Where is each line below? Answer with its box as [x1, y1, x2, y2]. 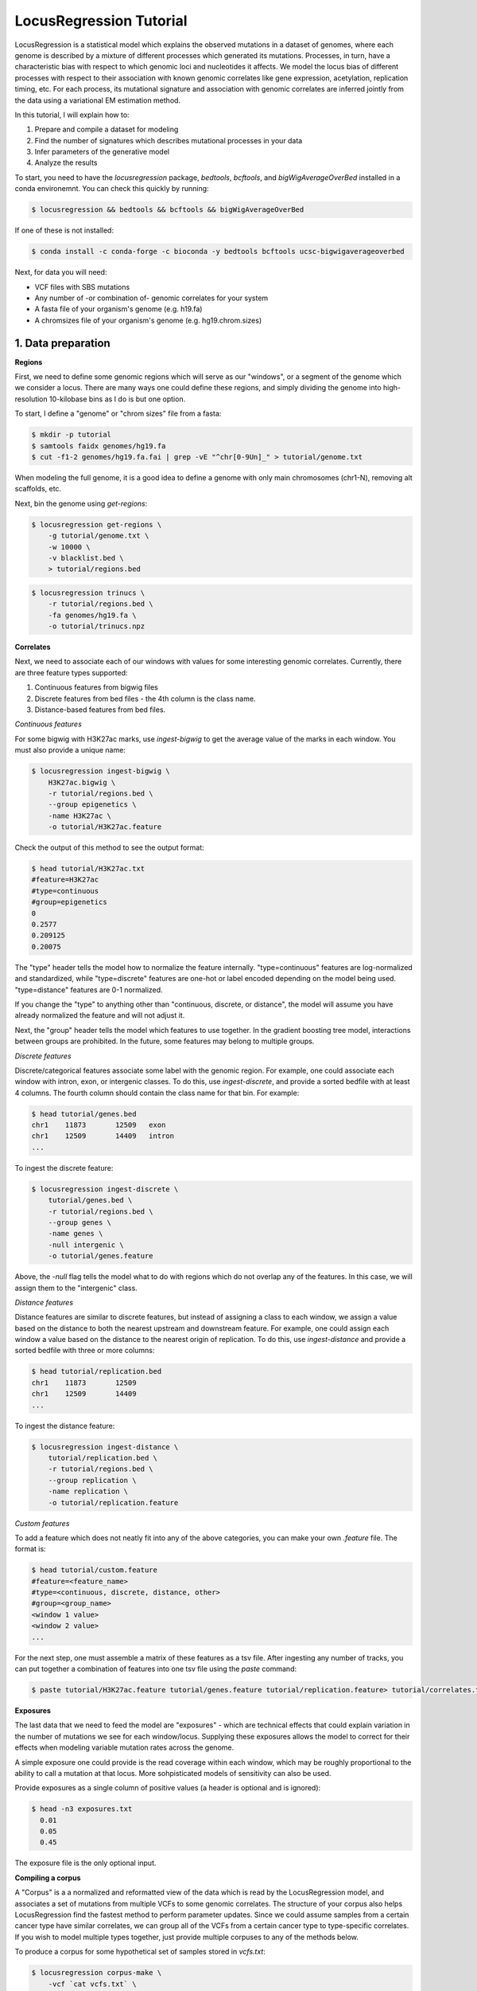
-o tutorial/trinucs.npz [48, 622, 145, 631]
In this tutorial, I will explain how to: [14, 110, 130, 119]
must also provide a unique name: [14, 745, 126, 755]
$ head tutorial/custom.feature [31, 1566, 158, 1574]
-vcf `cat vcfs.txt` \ [48, 1979, 137, 1989]
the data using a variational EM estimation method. [14, 96, 181, 105]
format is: [14, 1544, 47, 1554]
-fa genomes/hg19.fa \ [48, 610, 137, 620]
